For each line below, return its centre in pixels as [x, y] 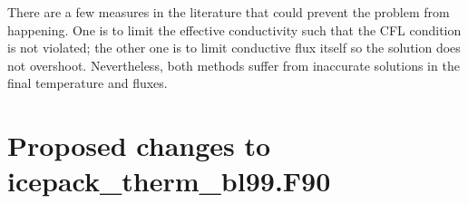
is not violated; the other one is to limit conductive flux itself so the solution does [234, 48]
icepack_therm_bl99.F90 [169, 181]
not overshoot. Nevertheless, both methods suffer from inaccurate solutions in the [234, 65]
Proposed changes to [139, 146]
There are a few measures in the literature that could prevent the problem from [229, 12]
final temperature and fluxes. [88, 83]
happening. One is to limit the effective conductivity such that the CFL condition [234, 29]
